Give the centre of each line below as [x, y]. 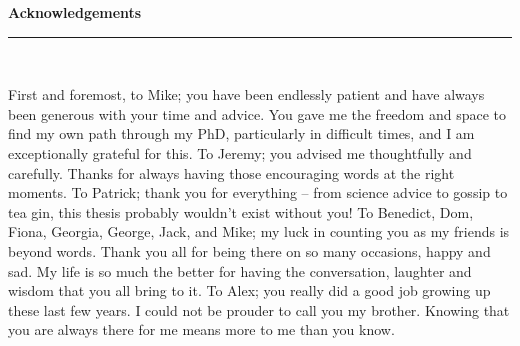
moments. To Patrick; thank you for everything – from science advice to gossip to [258, 192]
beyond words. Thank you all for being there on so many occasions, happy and [249, 250]
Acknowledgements [75, 12]
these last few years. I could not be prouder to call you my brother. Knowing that [259, 309]
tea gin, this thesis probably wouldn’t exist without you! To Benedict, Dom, [241, 211]
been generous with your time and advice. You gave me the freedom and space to [257, 113]
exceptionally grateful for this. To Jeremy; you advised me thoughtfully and [240, 152]
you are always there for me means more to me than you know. [201, 329]
